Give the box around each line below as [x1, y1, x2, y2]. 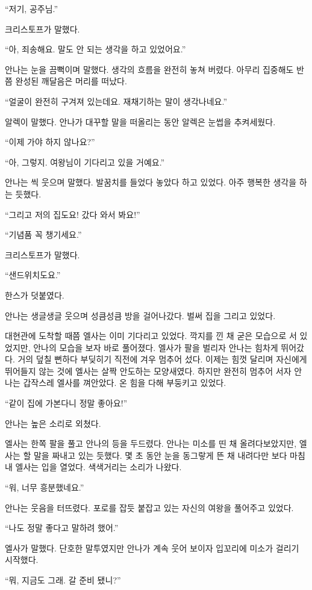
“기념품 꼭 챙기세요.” [5, 228, 82, 241]
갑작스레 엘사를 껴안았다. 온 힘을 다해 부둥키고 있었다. [23, 376, 226, 389]
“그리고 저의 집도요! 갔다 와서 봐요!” [5, 208, 140, 220]
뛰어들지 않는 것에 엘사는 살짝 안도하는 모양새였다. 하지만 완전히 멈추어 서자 [5, 364, 292, 377]
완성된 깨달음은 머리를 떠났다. [15, 75, 127, 87]
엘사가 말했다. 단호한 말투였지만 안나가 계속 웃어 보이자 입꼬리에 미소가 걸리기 [5, 541, 299, 554]
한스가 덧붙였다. [5, 288, 64, 301]
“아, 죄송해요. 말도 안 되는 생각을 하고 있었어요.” [5, 43, 186, 55]
